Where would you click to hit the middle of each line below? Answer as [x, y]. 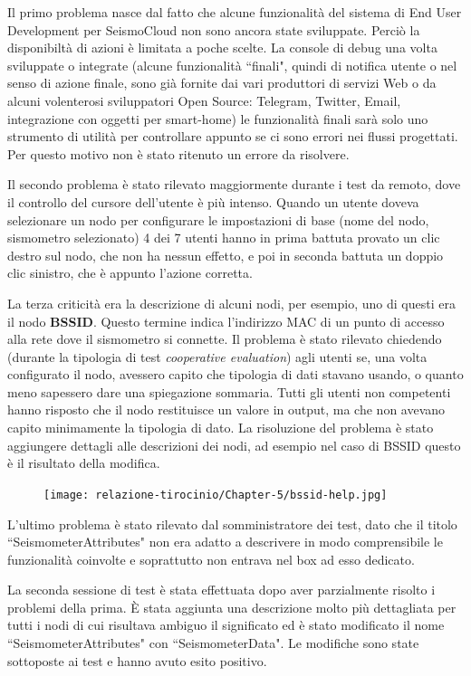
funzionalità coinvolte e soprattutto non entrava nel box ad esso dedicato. [211, 559]
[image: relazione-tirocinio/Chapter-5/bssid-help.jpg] [216, 495]
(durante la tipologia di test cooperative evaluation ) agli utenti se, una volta [217, 356]
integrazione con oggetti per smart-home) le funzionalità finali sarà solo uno [218, 118]
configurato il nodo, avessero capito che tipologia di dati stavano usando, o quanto [235, 374]
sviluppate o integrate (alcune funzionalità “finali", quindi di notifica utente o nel [232, 65]
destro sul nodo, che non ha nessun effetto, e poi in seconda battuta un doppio [226, 255]
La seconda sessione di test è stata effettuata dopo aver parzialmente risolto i [221, 590]
